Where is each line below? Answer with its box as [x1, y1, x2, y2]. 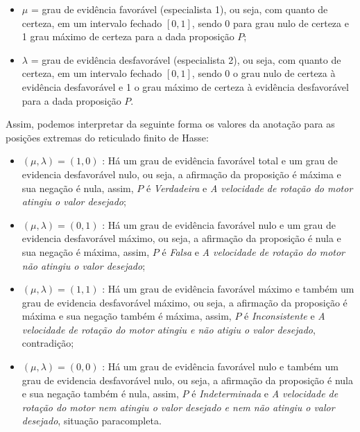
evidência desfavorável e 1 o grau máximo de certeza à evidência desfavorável [22, 79, 349, 94]
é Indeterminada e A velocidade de [191, 386, 338, 401]
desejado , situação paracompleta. [22, 413, 162, 428]
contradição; [22, 336, 74, 350]
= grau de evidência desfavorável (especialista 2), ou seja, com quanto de [31, 52, 341, 67]
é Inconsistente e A [244, 309, 325, 323]
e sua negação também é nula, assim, [22, 386, 179, 401]
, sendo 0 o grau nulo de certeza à [191, 66, 336, 80]
